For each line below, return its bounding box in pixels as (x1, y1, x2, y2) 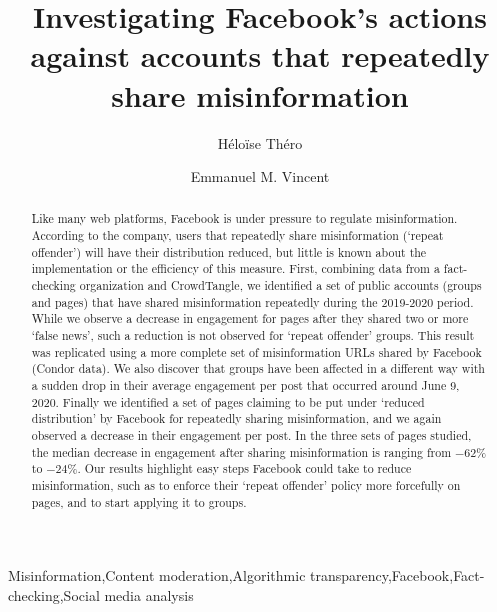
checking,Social (8, 584, 100, 605)
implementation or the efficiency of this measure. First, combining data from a (31, 260, 440, 277)
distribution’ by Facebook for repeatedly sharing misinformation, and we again (31, 410, 442, 427)
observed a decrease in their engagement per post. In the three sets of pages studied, (31, 427, 472, 444)
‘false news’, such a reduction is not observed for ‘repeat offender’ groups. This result (31, 327, 475, 344)
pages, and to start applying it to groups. (31, 493, 247, 510)
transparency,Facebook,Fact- (310, 565, 485, 586)
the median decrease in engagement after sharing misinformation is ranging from (31, 443, 452, 460)
